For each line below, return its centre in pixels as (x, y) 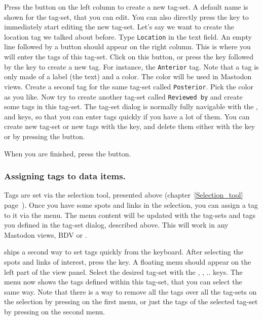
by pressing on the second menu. (54, 311)
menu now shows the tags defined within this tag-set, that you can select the (123, 282)
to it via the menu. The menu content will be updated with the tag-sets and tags (130, 215)
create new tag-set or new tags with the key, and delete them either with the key (130, 126)
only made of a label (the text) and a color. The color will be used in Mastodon (128, 76)
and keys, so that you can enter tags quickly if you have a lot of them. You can (127, 116)
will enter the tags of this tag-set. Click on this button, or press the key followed (129, 57)
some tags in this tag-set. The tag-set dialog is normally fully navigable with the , (131, 106)
